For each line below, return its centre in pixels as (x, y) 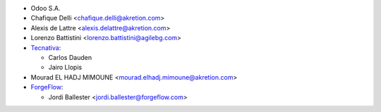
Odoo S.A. (46, 8)
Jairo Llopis (65, 68)
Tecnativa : (46, 48)
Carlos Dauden (70, 57)
